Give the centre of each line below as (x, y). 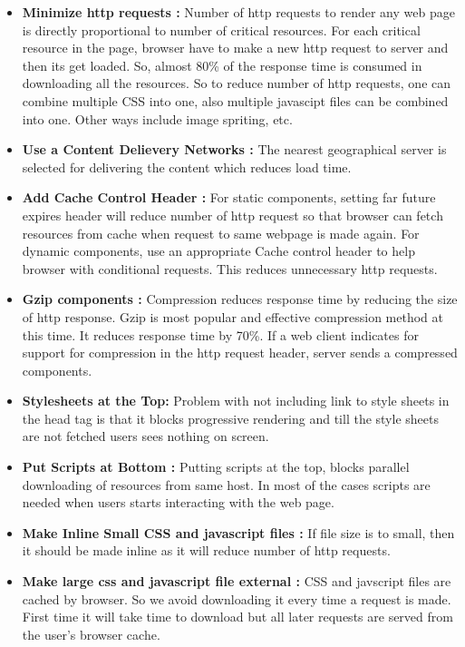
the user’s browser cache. (91, 634)
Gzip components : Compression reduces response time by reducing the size (240, 299)
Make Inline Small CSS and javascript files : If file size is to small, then (238, 532)
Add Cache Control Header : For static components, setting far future (229, 197)
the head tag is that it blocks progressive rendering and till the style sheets (230, 418)
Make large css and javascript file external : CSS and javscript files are (237, 581)
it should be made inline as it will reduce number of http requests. (206, 550)
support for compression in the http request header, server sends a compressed (240, 353)
